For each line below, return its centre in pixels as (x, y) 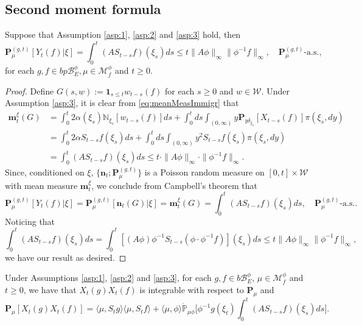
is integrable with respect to (192, 289)
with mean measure (41, 185)
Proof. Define (30, 90)
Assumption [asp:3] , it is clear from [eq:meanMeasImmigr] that (122, 103)
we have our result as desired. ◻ (66, 257)
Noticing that (30, 221)
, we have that (50, 289)
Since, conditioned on (45, 172)
